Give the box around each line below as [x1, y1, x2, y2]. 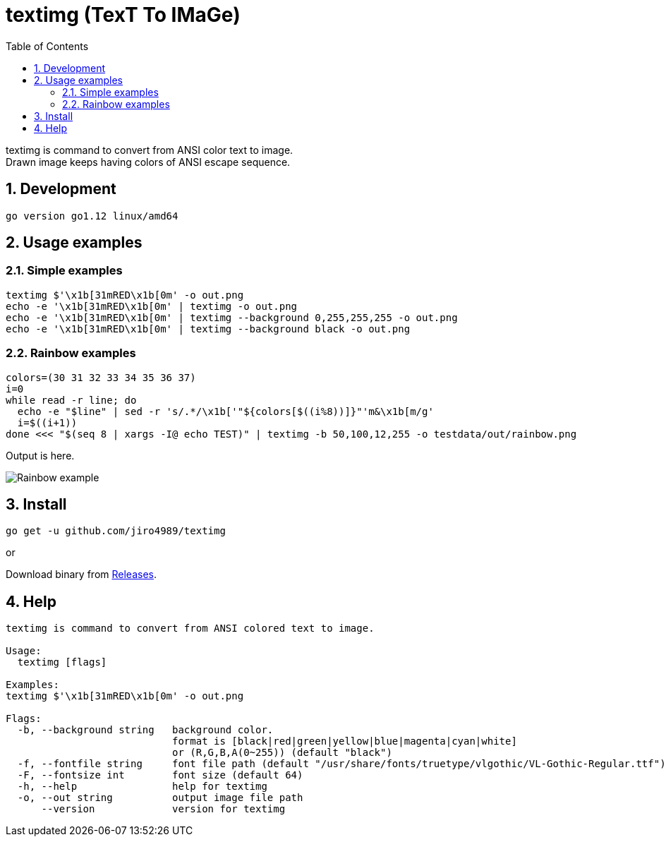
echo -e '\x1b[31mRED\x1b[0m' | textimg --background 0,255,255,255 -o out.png [6, 311, 458, 323]
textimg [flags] [17, 656, 107, 668]
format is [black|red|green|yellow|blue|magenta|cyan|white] [172, 735, 517, 747]
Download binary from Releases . [6, 568, 157, 581]
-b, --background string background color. [17, 724, 274, 736]
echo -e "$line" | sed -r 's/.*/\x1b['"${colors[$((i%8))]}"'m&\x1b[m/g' [17, 405, 434, 417]
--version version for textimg [41, 803, 286, 815]
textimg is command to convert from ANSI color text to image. [6, 143, 293, 156]
